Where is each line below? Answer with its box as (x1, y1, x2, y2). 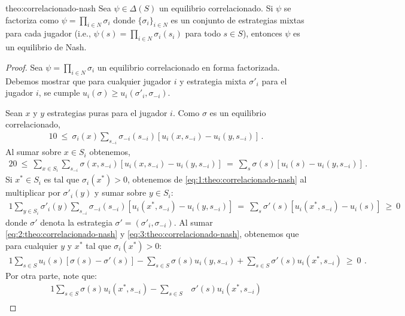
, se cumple (38, 86, 80, 99)
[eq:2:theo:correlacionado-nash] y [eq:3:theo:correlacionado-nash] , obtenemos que (5, 227, 299, 240)
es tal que (44, 173, 80, 186)
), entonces (242, 27, 282, 39)
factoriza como (5, 13, 59, 26)
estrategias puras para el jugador (47, 106, 168, 118)
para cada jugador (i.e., (5, 27, 91, 39)
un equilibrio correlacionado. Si (159, 2, 273, 14)
